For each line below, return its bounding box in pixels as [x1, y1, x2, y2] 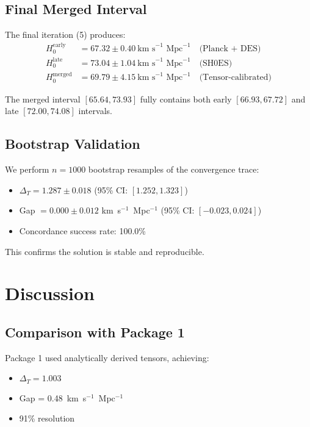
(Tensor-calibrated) [199, 73, 272, 82]
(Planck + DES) [199, 44, 261, 53]
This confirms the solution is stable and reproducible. [5, 245, 204, 257]
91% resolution [19, 412, 75, 425]
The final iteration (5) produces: [5, 28, 126, 41]
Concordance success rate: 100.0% [19, 224, 146, 237]
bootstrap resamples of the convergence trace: [88, 163, 259, 176]
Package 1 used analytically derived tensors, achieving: [5, 351, 209, 364]
